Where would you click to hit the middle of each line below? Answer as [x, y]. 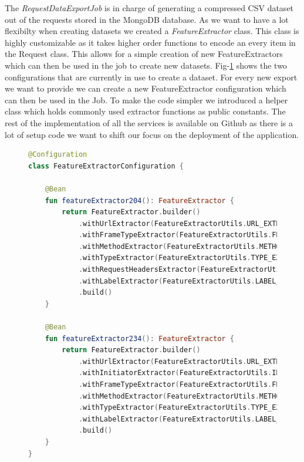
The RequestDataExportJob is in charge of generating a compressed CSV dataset [149, 8]
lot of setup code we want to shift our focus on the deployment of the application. [152, 134]
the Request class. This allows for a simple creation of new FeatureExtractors [144, 54]
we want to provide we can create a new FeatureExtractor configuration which [146, 88]
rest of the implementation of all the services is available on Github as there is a [149, 122]
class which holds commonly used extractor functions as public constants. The [145, 111]
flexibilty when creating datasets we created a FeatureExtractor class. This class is [152, 31]
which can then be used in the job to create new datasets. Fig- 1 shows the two [146, 65]
